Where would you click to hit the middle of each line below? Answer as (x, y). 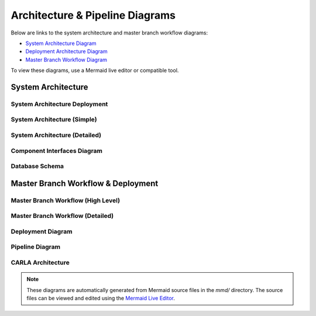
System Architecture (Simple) (54, 120)
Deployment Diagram (42, 231)
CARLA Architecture (40, 262)
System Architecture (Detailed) (56, 136)
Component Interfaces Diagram (56, 151)
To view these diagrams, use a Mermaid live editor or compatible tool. (95, 71)
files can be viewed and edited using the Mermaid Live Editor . (101, 298)
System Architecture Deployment (59, 104)
